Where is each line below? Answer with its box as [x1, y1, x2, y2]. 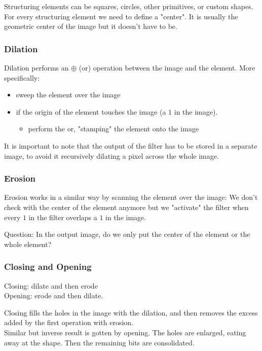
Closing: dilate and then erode [4, 280, 98, 291]
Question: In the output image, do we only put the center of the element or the [4, 229, 250, 239]
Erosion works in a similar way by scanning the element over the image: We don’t [4, 192, 258, 202]
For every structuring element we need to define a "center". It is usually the [4, 11, 238, 21]
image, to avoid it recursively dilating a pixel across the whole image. [4, 150, 219, 161]
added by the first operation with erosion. [4, 317, 134, 328]
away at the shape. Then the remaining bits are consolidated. [4, 337, 195, 347]
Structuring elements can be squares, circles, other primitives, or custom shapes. [4, 1, 253, 11]
